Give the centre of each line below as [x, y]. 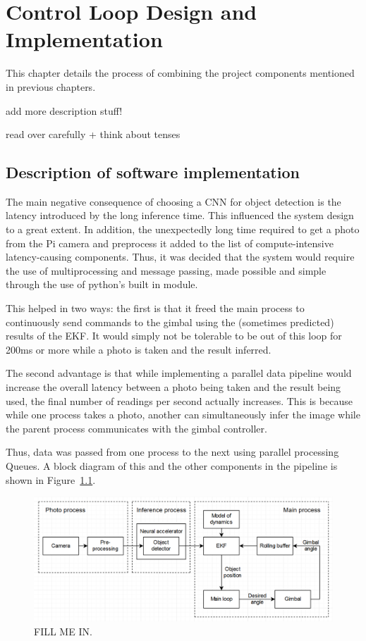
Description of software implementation [153, 172]
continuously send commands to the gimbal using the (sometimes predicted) [170, 322]
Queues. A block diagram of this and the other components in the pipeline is [172, 465]
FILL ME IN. [63, 631]
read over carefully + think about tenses [93, 134]
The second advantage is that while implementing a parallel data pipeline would [179, 373]
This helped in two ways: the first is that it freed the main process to [155, 308]
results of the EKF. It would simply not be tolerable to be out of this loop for [174, 336]
